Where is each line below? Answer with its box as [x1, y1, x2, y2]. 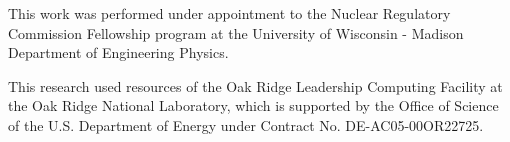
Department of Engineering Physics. [8, 42, 229, 63]
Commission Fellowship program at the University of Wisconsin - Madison [8, 22, 464, 43]
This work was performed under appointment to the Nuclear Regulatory [8, 3, 451, 23]
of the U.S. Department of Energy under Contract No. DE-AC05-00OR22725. [8, 114, 484, 135]
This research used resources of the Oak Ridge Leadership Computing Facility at [8, 75, 503, 96]
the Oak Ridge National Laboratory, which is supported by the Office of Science [8, 95, 499, 116]
